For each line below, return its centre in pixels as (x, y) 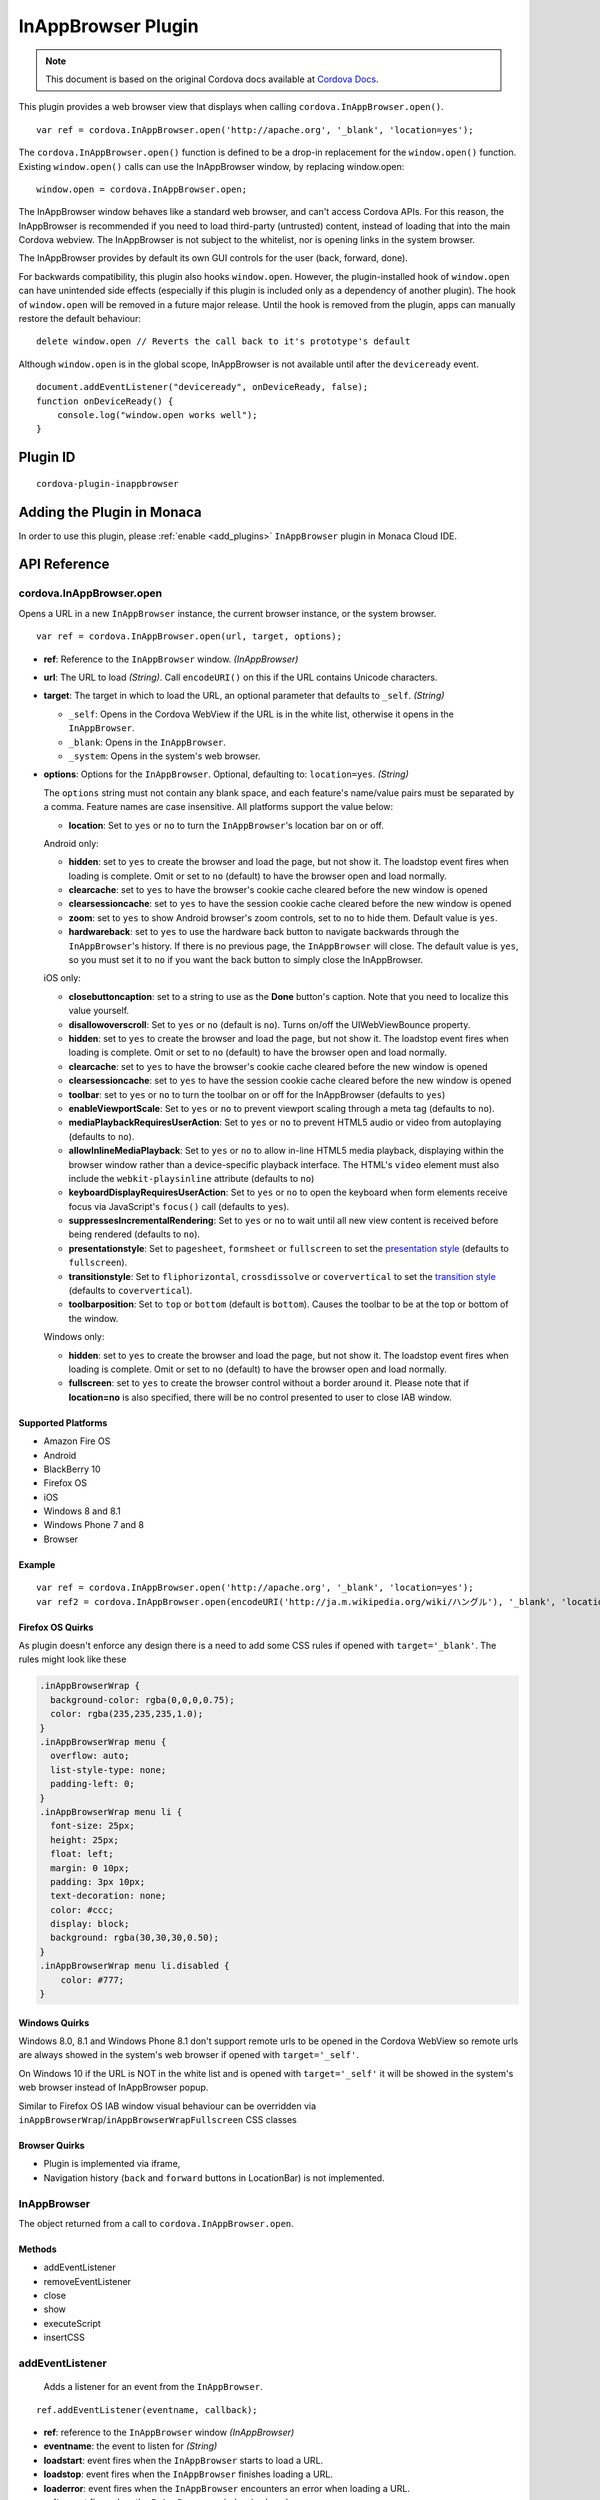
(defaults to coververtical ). (130, 1291)
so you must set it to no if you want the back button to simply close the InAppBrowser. (246, 960)
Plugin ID (47, 457)
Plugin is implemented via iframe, (112, 2164)
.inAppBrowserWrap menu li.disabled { (134, 1966)
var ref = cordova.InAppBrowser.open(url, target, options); (189, 636)
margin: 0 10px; (90, 1868)
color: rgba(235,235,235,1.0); (127, 1714)
